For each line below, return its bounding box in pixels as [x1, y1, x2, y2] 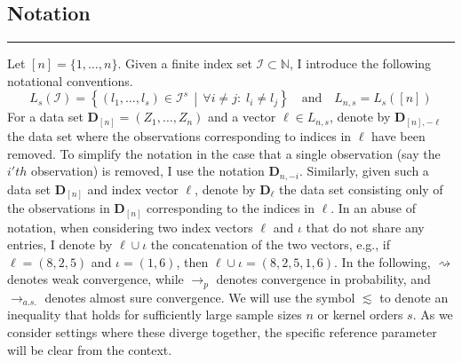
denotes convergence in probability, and [216, 270, 431, 288]
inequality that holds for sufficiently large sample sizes [7, 305, 302, 324]
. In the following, [334, 252, 431, 271]
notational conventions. [7, 71, 133, 90]
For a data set [7, 107, 84, 126]
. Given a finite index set [117, 54, 252, 73]
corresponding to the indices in [147, 199, 315, 217]
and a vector [208, 107, 276, 126]
